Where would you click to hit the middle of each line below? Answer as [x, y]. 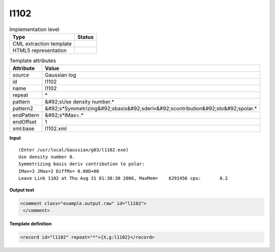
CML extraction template [42, 43]
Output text [22, 190]
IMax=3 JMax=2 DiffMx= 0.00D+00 [59, 171]
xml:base [23, 129]
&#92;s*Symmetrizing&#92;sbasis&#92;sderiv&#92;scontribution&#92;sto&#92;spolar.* [151, 109]
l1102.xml [56, 129]
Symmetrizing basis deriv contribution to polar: [82, 164]
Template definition [31, 224]
